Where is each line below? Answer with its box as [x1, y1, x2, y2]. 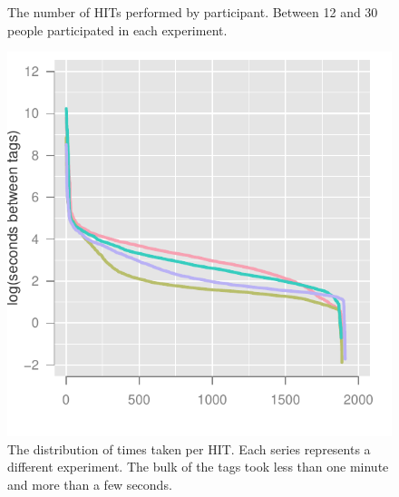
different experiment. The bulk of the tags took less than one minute [7, 457, 389, 476]
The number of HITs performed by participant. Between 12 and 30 [7, 3, 378, 21]
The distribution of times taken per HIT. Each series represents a [7, 439, 371, 458]
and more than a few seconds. [7, 474, 172, 493]
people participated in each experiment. [7, 20, 228, 39]
